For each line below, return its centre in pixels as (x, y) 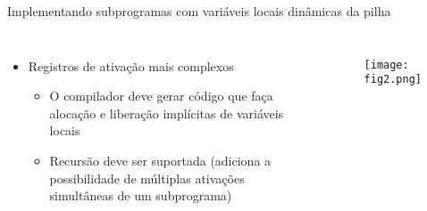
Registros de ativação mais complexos (131, 65)
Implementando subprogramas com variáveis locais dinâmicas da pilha (199, 11)
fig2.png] (393, 80)
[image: (386, 65)
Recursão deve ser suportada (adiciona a (160, 160)
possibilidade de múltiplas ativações (147, 178)
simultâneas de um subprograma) (141, 195)
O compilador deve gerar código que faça (161, 96)
